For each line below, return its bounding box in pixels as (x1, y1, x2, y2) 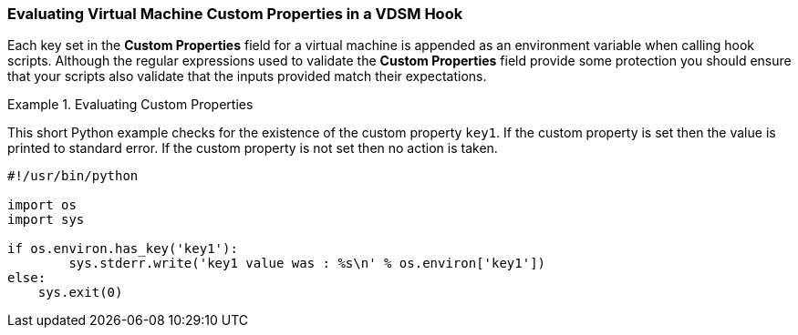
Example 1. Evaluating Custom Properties (7, 96, 254, 113)
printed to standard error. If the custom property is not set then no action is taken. (7, 140, 498, 157)
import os (7, 198, 77, 213)
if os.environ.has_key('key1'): (7, 241, 238, 257)
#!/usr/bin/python (7, 168, 139, 184)
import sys (7, 212, 85, 228)
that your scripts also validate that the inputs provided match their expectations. (7, 68, 487, 85)
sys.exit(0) (37, 285, 123, 300)
